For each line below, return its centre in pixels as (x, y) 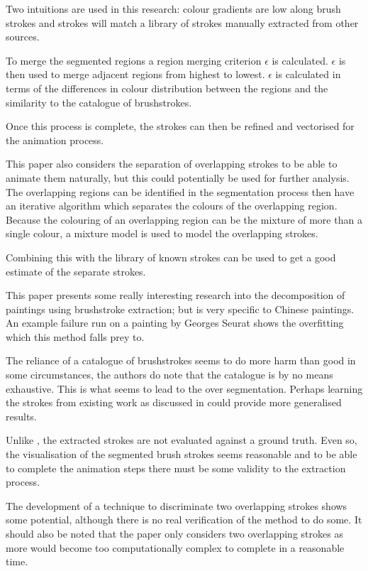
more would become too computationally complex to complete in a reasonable (175, 547)
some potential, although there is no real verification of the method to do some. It (184, 520)
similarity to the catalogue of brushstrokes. (99, 102)
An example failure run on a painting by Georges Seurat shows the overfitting (175, 323)
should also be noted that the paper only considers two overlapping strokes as (174, 533)
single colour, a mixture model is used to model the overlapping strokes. (162, 233)
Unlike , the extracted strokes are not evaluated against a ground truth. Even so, (182, 440)
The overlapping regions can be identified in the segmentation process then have (180, 191)
